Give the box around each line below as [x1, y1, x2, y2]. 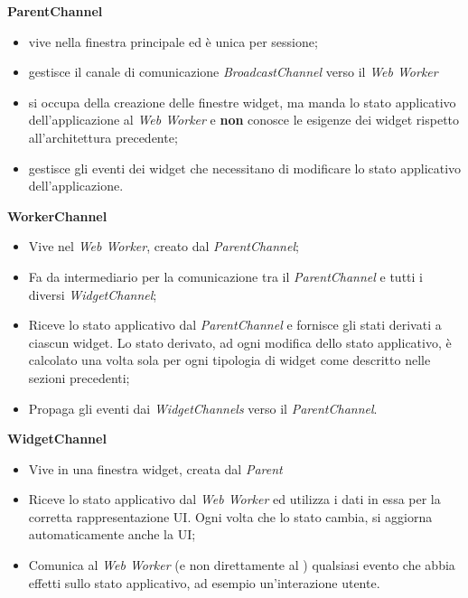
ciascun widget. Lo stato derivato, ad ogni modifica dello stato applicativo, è [28, 332, 452, 351]
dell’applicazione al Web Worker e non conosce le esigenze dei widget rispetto [28, 110, 460, 129]
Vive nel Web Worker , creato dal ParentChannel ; [28, 237, 299, 256]
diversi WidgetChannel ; [28, 285, 157, 304]
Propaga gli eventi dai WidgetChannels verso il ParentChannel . [28, 398, 378, 417]
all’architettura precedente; [28, 127, 178, 146]
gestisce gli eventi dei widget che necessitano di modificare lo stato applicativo [28, 158, 462, 177]
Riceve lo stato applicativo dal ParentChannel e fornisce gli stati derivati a [28, 315, 442, 334]
